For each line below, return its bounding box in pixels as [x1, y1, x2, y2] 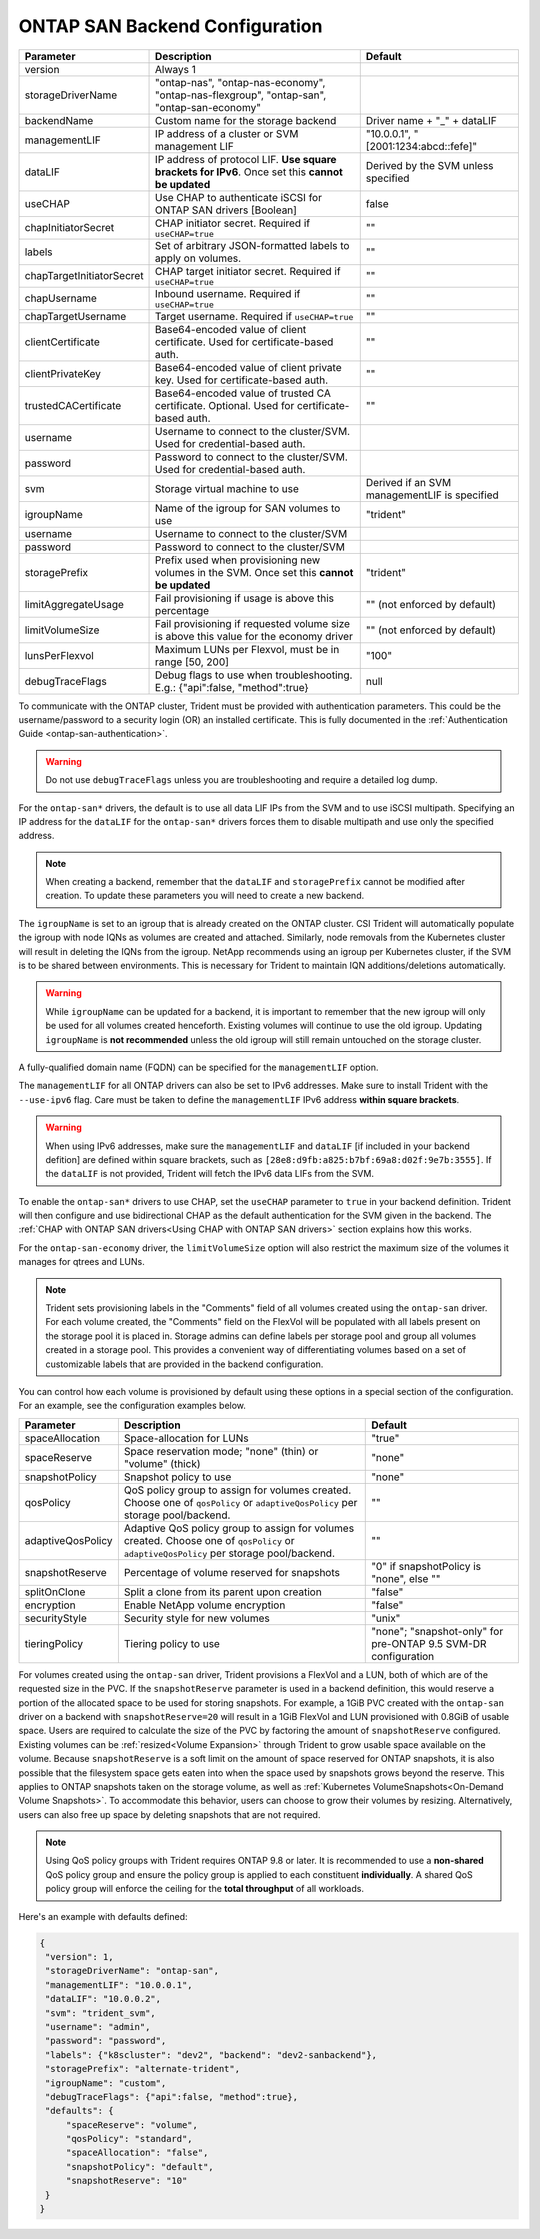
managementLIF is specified [365, 488, 499, 502]
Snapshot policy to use [123, 1470, 232, 1484]
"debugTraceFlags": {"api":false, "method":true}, [45, 2091, 299, 2102]
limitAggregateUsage [24, 597, 125, 611]
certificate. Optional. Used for [155, 398, 295, 412]
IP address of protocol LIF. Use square [155, 152, 337, 166]
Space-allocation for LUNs [123, 1431, 249, 1445]
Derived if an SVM [365, 475, 452, 489]
